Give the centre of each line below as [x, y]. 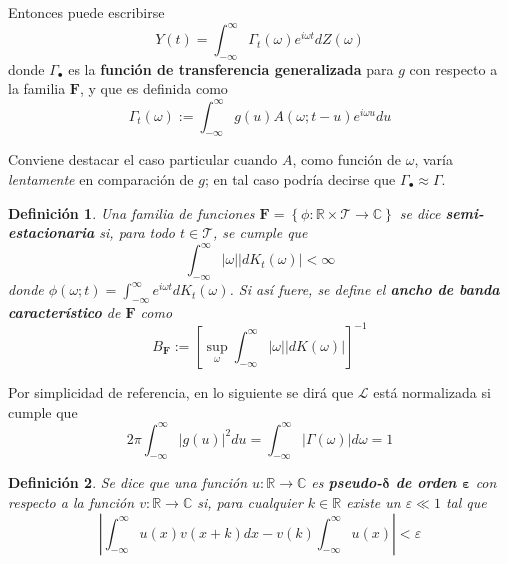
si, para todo [137, 232]
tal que [466, 502]
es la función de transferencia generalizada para [231, 68]
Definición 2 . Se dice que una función [128, 482]
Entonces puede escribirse [86, 12]
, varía [433, 159]
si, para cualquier [250, 502]
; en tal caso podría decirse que [300, 178]
